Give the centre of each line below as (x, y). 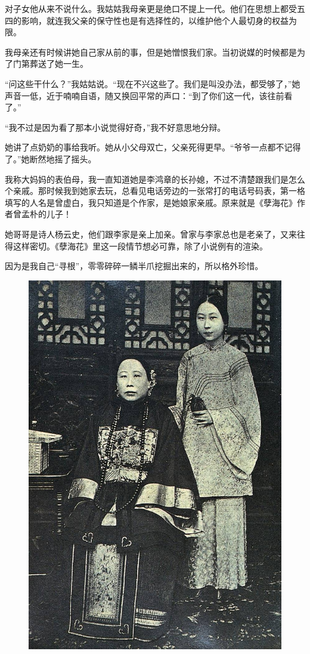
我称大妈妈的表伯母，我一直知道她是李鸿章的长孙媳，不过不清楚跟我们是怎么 (155, 179)
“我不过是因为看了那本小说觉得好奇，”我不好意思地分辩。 (115, 127)
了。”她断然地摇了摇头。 (51, 158)
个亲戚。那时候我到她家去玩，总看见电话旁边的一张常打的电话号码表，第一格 (155, 191)
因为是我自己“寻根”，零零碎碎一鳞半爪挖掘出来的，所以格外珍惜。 (134, 266)
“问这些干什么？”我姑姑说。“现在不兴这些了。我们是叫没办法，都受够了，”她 (153, 83)
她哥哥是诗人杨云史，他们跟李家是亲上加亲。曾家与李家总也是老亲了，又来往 (155, 234)
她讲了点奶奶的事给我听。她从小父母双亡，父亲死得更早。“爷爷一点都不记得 (153, 147)
